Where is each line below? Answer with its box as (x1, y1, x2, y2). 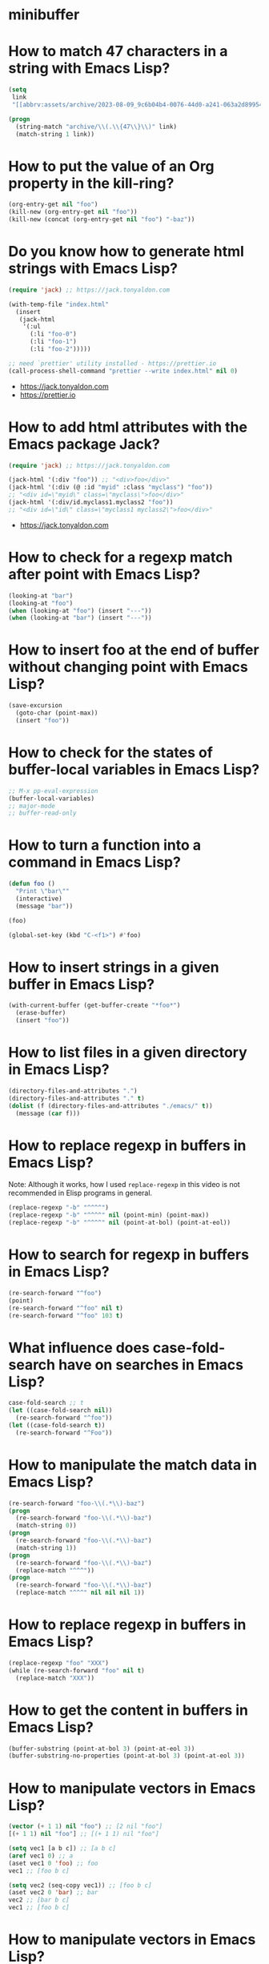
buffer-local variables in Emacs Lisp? (8, 761, 260, 779)
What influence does (8, 1338, 150, 1357)
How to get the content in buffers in (8, 1700, 248, 1719)
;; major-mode (8, 802, 56, 810)
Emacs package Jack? (8, 435, 160, 453)
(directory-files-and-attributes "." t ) (8, 1094, 146, 1102)
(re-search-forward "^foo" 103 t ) (8, 1311, 124, 1319)
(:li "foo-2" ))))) (29, 345, 91, 353)
